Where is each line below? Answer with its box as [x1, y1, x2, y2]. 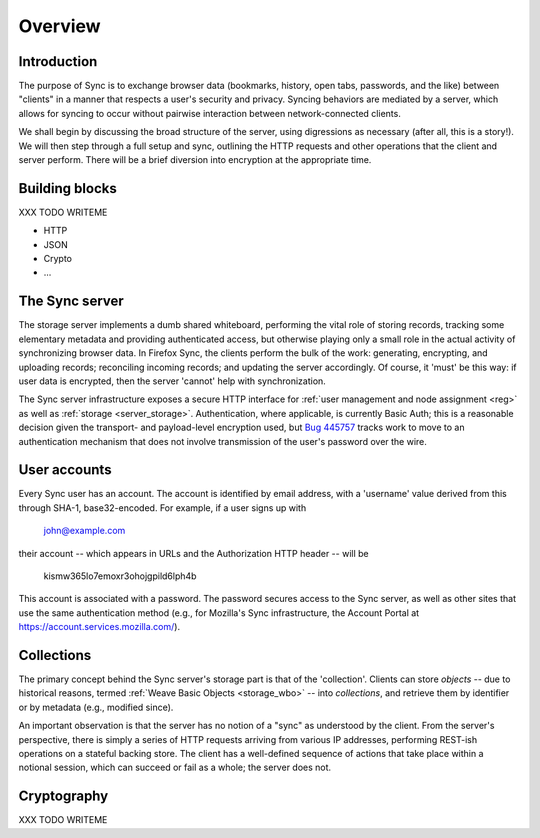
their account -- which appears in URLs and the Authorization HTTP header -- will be [18, 547, 369, 559]
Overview [18, 15, 101, 37]
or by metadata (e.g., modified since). [18, 701, 174, 713]
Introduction [18, 53, 98, 70]
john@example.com [43, 525, 126, 537]
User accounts [18, 461, 112, 479]
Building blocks [18, 180, 117, 197]
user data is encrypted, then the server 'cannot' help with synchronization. [18, 375, 327, 387]
